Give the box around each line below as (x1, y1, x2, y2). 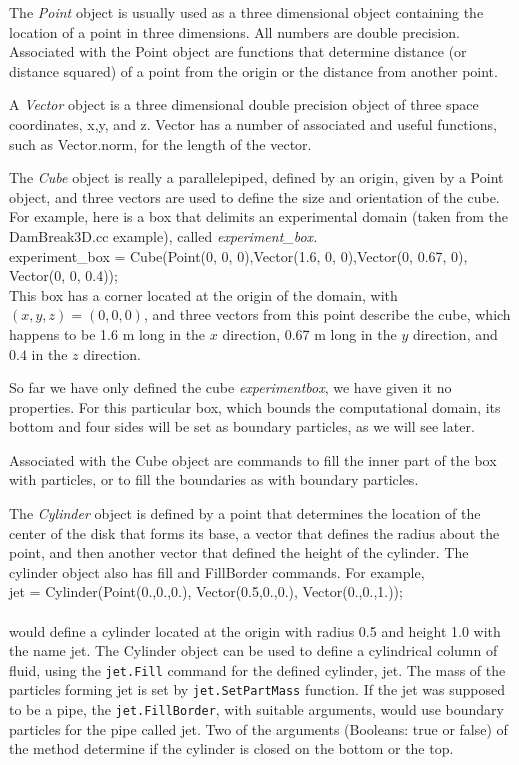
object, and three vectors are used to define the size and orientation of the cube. (9, 186, 500, 207)
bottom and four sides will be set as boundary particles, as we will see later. (9, 416, 475, 437)
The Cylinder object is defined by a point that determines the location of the (9, 503, 481, 524)
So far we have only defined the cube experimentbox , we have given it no (9, 377, 452, 398)
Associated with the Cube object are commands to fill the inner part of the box (9, 449, 497, 470)
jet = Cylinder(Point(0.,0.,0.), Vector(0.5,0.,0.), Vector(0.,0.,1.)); (9, 581, 403, 602)
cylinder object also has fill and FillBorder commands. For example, (9, 561, 425, 582)
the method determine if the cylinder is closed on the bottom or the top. (9, 738, 454, 759)
